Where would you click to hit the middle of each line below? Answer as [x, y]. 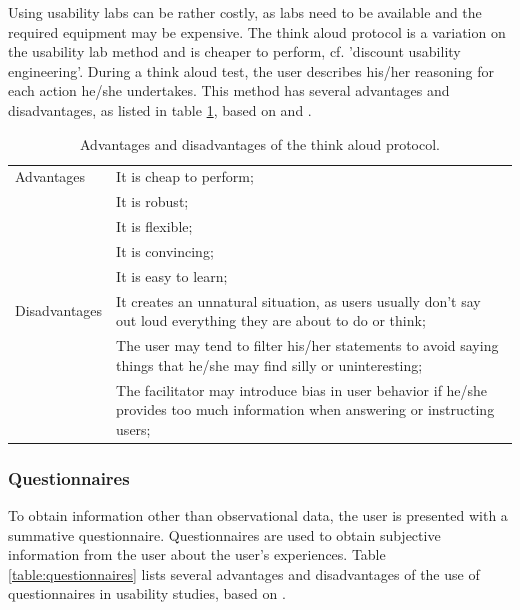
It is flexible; [154, 226]
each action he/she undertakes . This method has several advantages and [229, 90]
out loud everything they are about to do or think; [271, 320]
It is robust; [152, 201]
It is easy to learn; [172, 275]
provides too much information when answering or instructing [305, 409]
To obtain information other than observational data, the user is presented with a [258, 515]
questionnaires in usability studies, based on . [147, 593]
